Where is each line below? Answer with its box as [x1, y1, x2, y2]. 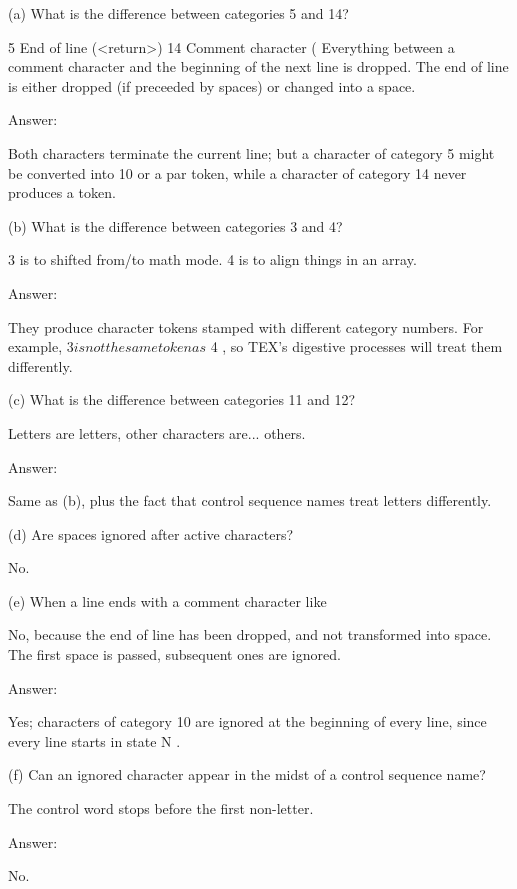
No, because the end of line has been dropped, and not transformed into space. [8, 624, 492, 645]
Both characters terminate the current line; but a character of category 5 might [8, 142, 495, 163]
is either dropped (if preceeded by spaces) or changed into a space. [8, 75, 416, 96]
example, [8, 336, 63, 357]
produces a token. [8, 182, 116, 203]
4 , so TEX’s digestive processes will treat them [210, 336, 503, 357]
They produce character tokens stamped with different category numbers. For [8, 316, 484, 337]
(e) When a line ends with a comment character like [8, 590, 327, 611]
